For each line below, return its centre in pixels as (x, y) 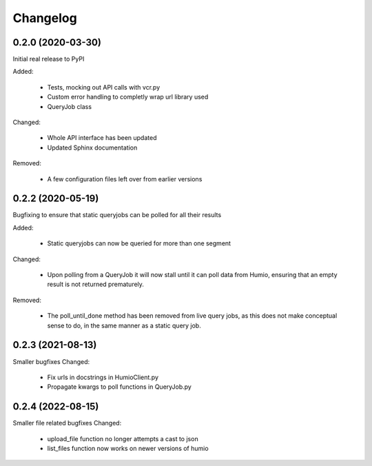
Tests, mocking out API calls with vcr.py (104, 87)
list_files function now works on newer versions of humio (128, 448)
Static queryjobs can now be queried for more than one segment (139, 243)
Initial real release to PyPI (49, 59)
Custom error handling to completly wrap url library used (128, 97)
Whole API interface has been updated (102, 138)
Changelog (45, 18)
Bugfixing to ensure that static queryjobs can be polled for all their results (117, 215)
